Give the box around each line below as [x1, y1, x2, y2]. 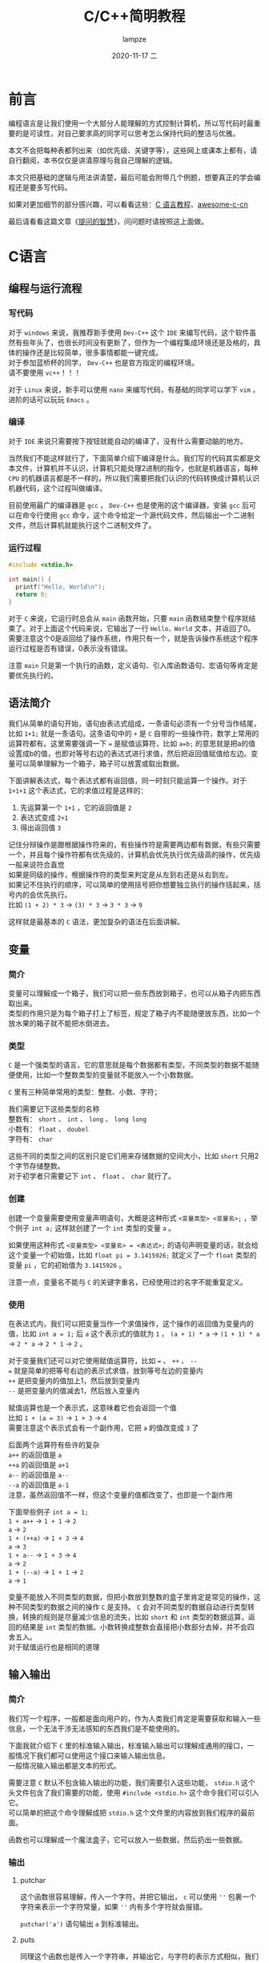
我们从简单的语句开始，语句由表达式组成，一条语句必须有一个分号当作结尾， [8, 718, 261, 729]
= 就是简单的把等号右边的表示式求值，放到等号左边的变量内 [8, 1366, 204, 1375]
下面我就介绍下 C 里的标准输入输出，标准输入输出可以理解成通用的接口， [8, 1740, 248, 1750]
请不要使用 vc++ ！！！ [8, 368, 83, 377]
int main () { [8, 576, 52, 584]
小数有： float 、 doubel [8, 1124, 90, 1134]
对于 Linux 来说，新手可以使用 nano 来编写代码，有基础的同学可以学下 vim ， [8, 384, 260, 394]
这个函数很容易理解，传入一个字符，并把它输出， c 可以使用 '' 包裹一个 [19, 1892, 257, 1901]
